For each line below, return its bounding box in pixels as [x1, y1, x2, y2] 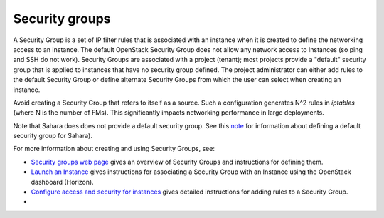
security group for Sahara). [13, 132, 92, 140]
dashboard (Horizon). [31, 177, 94, 186]
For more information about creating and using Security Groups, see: [13, 145, 215, 153]
